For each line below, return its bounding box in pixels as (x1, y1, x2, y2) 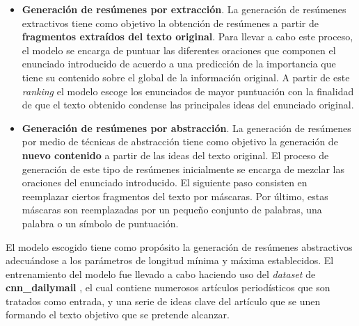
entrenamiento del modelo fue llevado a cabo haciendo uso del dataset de (6, 266, 316, 281)
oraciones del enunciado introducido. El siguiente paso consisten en (22, 175, 308, 190)
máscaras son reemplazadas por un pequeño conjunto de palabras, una (22, 202, 322, 217)
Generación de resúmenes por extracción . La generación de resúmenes (22, 2, 346, 16)
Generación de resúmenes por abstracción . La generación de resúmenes (22, 120, 351, 135)
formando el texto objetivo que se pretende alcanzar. (6, 307, 230, 322)
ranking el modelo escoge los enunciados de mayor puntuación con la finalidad (22, 83, 354, 98)
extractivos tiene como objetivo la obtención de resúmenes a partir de (22, 15, 319, 30)
